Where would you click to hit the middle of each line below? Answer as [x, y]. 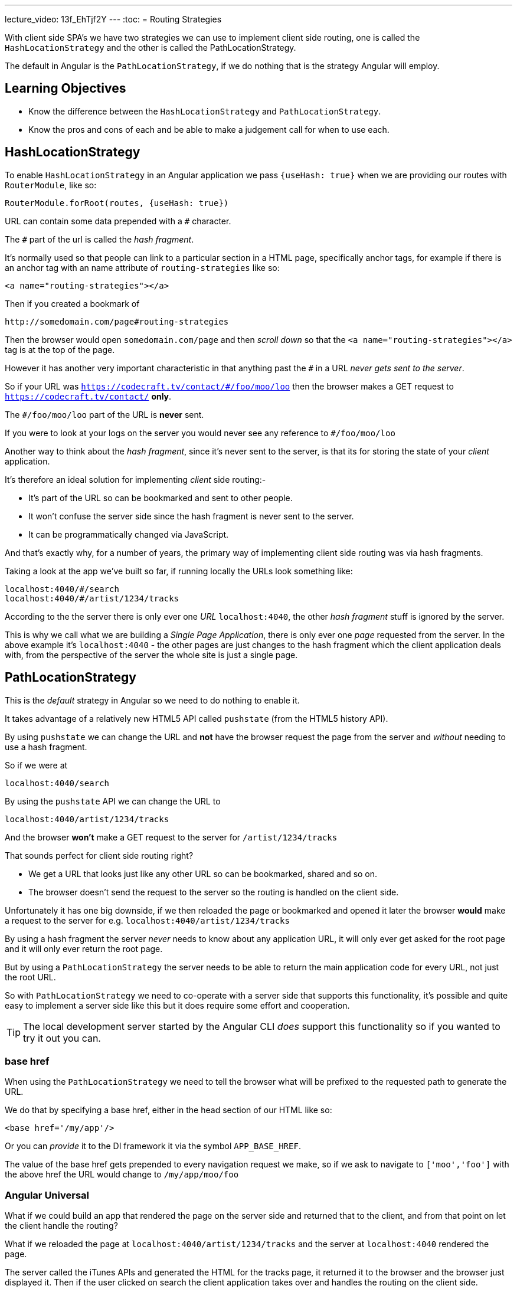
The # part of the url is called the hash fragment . [99, 239]
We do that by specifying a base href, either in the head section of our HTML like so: [168, 1110]
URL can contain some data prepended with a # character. [118, 221]
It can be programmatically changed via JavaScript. [129, 534]
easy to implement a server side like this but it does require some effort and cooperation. [177, 1005]
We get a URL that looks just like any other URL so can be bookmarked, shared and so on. [203, 873]
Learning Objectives [66, 89]
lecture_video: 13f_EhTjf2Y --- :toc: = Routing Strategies [113, 19]
